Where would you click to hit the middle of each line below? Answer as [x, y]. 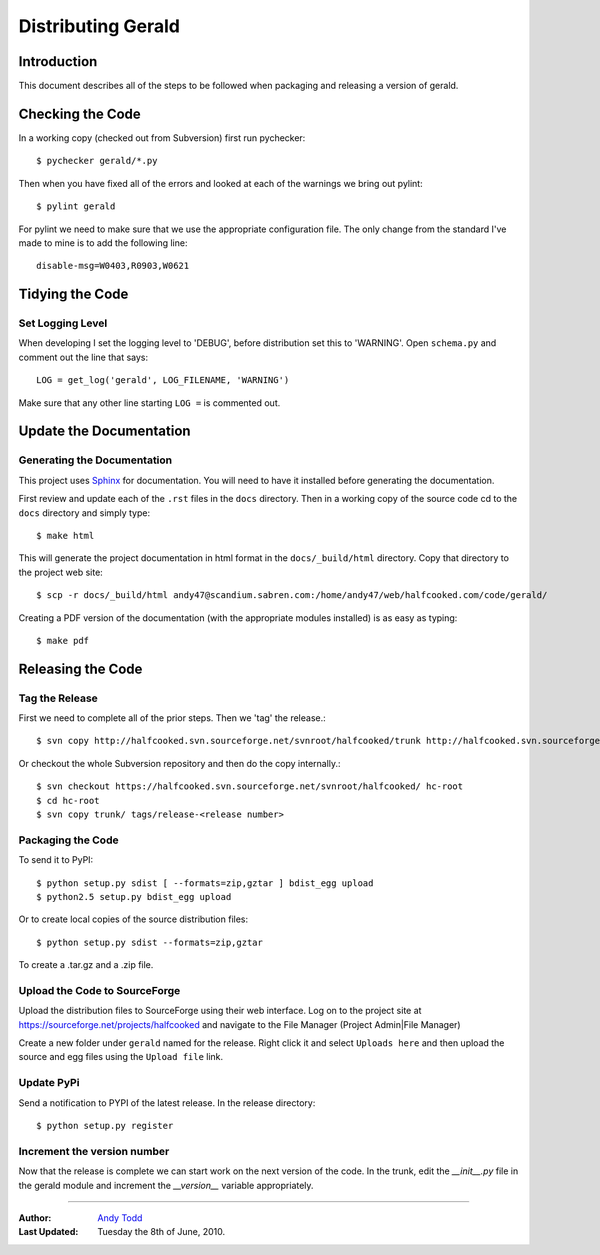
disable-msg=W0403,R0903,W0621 [113, 266]
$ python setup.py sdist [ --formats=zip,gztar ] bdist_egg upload [205, 883]
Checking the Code [80, 113]
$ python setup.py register [105, 1125]
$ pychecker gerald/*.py [97, 161]
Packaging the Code [68, 840]
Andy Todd [120, 1217]
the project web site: [61, 572]
